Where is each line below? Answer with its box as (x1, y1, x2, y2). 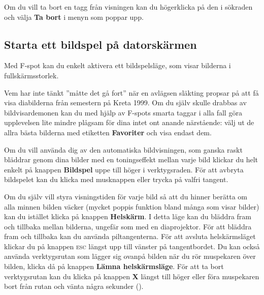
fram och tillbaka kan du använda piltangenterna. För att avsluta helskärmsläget (4, 231, 256, 242)
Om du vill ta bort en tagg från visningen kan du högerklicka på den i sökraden (4, 2, 253, 12)
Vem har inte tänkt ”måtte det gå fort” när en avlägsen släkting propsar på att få (4, 87, 259, 98)
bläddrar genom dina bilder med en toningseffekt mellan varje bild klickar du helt (4, 154, 258, 165)
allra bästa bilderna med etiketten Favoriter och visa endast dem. (4, 127, 212, 137)
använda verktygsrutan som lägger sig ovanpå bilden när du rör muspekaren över (4, 251, 256, 261)
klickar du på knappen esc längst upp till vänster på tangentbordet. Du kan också (4, 241, 260, 251)
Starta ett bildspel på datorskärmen (4, 36, 197, 52)
